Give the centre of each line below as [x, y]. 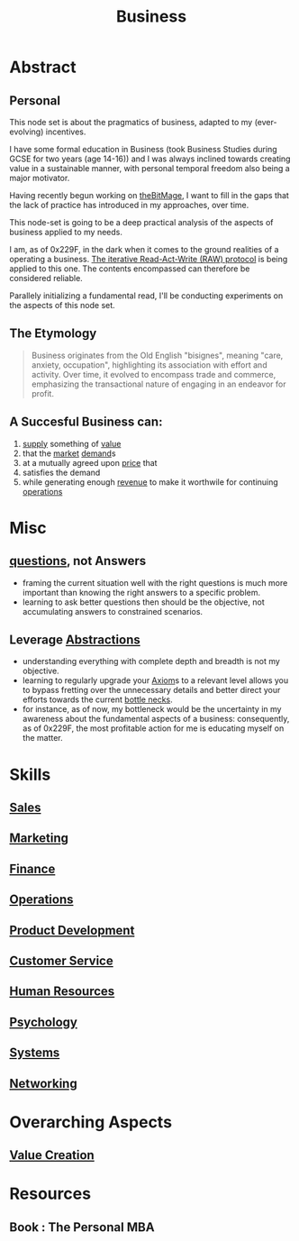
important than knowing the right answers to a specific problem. [141, 592]
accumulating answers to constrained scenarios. [113, 611]
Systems [35, 1053]
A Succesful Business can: [86, 422]
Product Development [72, 930]
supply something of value [72, 443]
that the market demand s [69, 453]
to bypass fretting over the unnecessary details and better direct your [151, 690]
